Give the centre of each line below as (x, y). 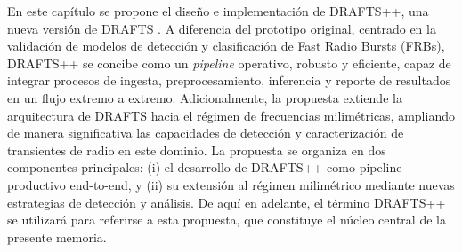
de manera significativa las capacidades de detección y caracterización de (206, 133)
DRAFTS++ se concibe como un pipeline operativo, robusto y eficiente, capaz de (229, 63)
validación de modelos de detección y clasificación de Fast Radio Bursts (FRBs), (226, 46)
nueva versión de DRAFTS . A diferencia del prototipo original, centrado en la (222, 28)
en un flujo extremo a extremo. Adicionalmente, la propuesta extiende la (205, 97)
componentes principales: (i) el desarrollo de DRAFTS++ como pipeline (205, 167)
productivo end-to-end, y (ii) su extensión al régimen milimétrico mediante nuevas (231, 184)
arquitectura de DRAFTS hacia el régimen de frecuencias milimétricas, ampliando (231, 115)
